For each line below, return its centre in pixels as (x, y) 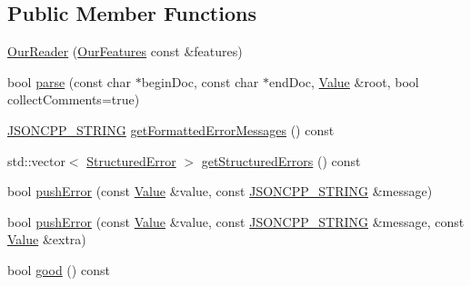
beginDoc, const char (200, 81)
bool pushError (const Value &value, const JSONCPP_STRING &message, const (236, 221)
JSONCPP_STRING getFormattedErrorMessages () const (171, 129)
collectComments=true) (74, 99)
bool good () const (59, 269)
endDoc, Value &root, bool (344, 81)
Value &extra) (47, 239)
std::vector (36, 160)
